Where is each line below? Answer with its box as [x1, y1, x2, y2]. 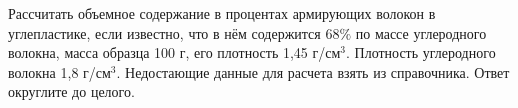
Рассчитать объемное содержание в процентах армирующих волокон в [8, 3, 436, 23]
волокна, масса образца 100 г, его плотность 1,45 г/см [8, 42, 341, 63]
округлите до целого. [8, 81, 135, 102]
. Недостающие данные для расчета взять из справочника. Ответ [116, 61, 510, 82]
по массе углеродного [355, 22, 487, 43]
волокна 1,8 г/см [8, 61, 111, 82]
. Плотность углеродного [345, 42, 496, 63]
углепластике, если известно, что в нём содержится [8, 22, 321, 43]
